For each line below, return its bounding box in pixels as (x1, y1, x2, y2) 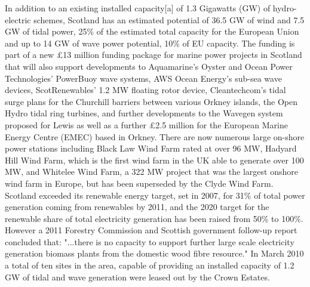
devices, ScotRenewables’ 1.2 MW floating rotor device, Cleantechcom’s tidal (5, 84, 286, 96)
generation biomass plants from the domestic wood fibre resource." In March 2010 (5, 247, 304, 260)
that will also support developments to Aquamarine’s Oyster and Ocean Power (5, 60, 293, 72)
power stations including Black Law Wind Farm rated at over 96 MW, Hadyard (5, 142, 297, 155)
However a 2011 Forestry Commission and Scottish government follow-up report (5, 224, 297, 236)
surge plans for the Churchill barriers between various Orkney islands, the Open (5, 95, 298, 107)
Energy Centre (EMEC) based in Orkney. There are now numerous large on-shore (5, 130, 305, 143)
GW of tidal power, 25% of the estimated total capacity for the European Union (5, 25, 299, 38)
